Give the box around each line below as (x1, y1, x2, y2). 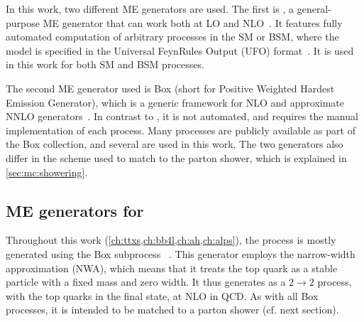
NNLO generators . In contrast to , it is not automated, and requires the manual (6, 109, 358, 124)
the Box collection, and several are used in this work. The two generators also (6, 136, 343, 151)
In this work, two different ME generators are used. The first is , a (6, 1, 294, 16)
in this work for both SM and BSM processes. (6, 57, 204, 72)
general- (297, 1, 331, 16)
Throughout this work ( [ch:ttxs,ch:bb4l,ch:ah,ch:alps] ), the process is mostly (6, 232, 336, 247)
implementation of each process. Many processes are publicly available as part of (6, 122, 355, 137)
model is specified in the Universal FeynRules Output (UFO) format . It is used (6, 43, 354, 58)
